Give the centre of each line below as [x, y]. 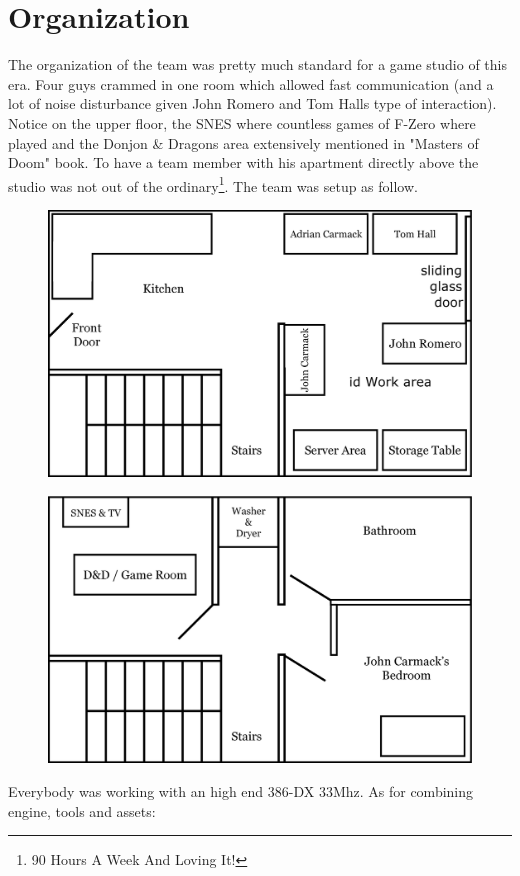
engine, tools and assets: [82, 810]
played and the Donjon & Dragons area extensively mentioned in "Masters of [243, 142]
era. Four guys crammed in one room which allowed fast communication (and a [251, 83]
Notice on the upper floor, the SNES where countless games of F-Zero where [242, 122]
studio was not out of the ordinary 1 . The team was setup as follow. [213, 184]
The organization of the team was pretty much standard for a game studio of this [257, 64]
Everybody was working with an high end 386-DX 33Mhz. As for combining [241, 791]
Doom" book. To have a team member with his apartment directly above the [243, 162]
